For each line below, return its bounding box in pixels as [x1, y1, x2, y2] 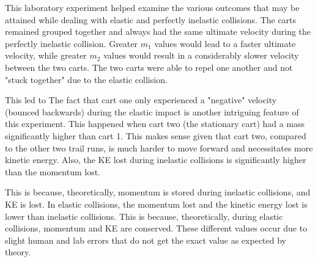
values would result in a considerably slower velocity [103, 49, 299, 62]
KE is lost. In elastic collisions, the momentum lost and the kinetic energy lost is [5, 197, 308, 210]
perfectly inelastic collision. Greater [5, 37, 138, 49]
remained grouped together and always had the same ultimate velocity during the [5, 25, 311, 38]
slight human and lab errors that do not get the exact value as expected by [5, 233, 286, 246]
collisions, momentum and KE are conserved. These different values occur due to [5, 222, 308, 235]
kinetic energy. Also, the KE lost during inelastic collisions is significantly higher [5, 153, 306, 166]
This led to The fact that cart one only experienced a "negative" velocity [5, 93, 277, 106]
